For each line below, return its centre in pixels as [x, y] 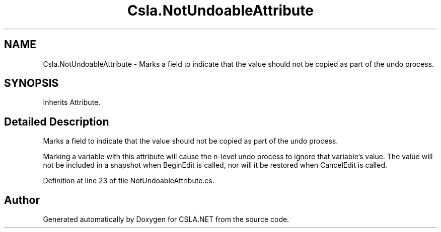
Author [22, 200]
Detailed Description [57, 122]
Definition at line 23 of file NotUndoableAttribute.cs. [129, 181]
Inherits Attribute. [72, 102]
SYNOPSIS [31, 83]
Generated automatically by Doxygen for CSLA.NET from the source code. [166, 219]
